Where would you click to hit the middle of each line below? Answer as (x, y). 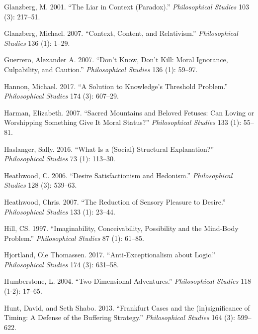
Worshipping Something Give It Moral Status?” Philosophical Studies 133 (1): (123, 122)
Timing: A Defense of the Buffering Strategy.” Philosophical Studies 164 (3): (120, 317)
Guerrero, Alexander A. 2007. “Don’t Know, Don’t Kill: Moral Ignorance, (116, 59)
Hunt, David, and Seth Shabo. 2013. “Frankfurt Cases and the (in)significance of (127, 307)
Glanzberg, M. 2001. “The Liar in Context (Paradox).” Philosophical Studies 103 (127, 6)
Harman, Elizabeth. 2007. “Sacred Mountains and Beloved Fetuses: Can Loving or (129, 112)
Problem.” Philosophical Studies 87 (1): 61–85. (74, 238)
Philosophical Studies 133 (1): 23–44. (60, 211)
